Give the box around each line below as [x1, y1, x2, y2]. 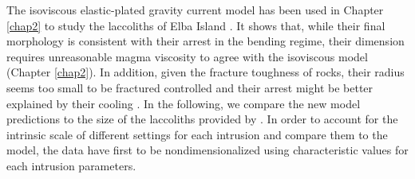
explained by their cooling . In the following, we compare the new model [6, 95, 361, 111]
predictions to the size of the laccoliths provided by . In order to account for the [6, 111, 398, 127]
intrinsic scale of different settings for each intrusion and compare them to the [6, 126, 388, 142]
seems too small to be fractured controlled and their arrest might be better [6, 79, 373, 95]
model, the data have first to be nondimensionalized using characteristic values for [6, 142, 409, 158]
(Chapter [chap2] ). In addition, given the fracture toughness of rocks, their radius [6, 64, 405, 80]
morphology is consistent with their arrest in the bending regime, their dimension [6, 33, 405, 49]
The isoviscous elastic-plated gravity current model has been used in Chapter [6, 2, 384, 18]
